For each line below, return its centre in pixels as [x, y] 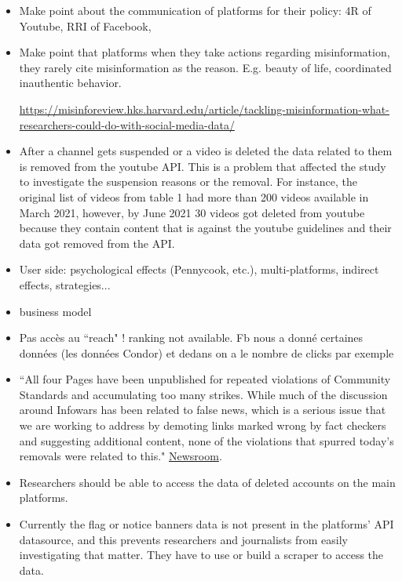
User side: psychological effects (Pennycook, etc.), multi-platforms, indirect [199, 269]
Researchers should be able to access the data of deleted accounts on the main [207, 482]
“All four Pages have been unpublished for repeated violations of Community [205, 379]
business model [55, 311]
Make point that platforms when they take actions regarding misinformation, [205, 52]
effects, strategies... [65, 284]
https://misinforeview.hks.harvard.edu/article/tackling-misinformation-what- [204, 109]
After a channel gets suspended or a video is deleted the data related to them [206, 151]
